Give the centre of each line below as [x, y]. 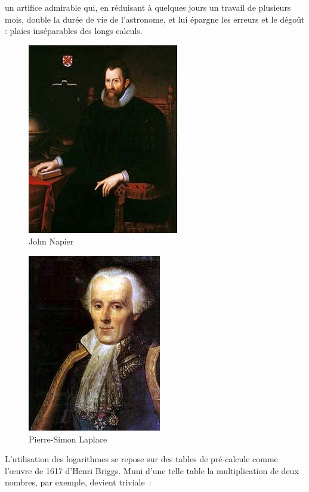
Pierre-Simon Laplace [68, 439]
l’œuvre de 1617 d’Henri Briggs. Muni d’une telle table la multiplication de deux [152, 470]
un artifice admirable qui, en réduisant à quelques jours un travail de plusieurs [148, 7]
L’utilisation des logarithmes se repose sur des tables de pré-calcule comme [141, 459]
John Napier [51, 241]
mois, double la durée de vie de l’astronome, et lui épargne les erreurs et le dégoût [155, 19]
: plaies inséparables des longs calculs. [74, 31]
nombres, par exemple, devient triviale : [78, 482]
